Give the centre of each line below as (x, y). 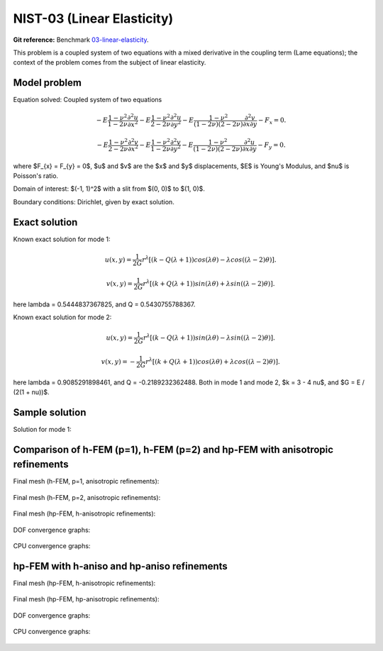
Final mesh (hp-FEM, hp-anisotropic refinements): (86, 599)
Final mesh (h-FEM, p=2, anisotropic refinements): (87, 497)
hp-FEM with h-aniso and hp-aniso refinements (121, 566)
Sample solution (50, 412)
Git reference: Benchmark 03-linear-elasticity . (81, 40)
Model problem (47, 83)
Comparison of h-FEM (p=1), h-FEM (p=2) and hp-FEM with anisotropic (173, 449)
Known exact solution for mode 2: (62, 317)
